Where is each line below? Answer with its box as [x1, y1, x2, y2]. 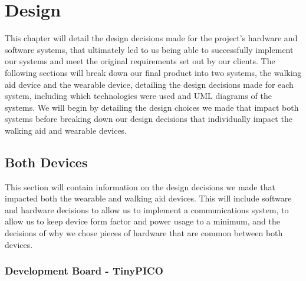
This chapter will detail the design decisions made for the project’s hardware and [5, 32, 298, 44]
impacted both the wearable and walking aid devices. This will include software [5, 192, 292, 204]
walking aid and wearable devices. [5, 124, 127, 136]
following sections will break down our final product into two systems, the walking [5, 66, 302, 78]
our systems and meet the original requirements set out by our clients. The [5, 55, 275, 67]
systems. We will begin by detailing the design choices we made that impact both [5, 101, 299, 113]
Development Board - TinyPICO [5, 263, 163, 278]
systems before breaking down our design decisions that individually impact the [5, 113, 292, 125]
